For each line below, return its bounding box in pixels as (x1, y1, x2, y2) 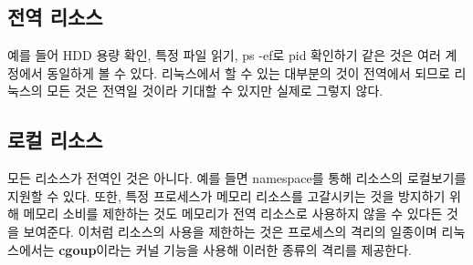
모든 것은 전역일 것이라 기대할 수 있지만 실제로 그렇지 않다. (47, 81, 384, 100)
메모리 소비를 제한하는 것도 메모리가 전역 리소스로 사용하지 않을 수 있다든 (23, 204, 443, 223)
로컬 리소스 (7, 126, 103, 154)
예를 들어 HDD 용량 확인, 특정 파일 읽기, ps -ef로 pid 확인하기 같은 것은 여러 (7, 46, 441, 65)
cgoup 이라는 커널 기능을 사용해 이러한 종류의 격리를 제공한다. (58, 240, 412, 259)
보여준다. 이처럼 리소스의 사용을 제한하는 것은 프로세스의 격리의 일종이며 (23, 221, 437, 240)
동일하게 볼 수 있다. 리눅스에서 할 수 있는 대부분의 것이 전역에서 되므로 (47, 63, 450, 82)
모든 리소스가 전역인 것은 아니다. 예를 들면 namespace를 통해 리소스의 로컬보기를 (7, 168, 467, 188)
